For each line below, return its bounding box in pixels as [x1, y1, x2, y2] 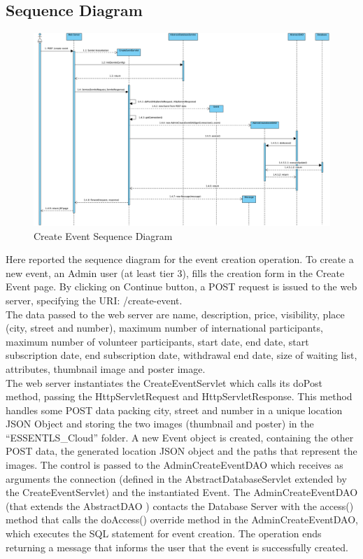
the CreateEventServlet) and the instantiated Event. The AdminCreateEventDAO [6, 485, 358, 500]
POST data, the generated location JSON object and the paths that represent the [6, 444, 357, 458]
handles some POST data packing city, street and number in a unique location [6, 402, 343, 417]
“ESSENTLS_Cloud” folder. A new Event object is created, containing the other [6, 430, 354, 444]
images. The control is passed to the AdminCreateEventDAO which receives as [6, 458, 343, 472]
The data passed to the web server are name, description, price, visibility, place [6, 306, 345, 321]
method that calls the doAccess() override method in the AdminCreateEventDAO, [6, 512, 358, 527]
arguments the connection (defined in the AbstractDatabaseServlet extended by [6, 471, 347, 486]
